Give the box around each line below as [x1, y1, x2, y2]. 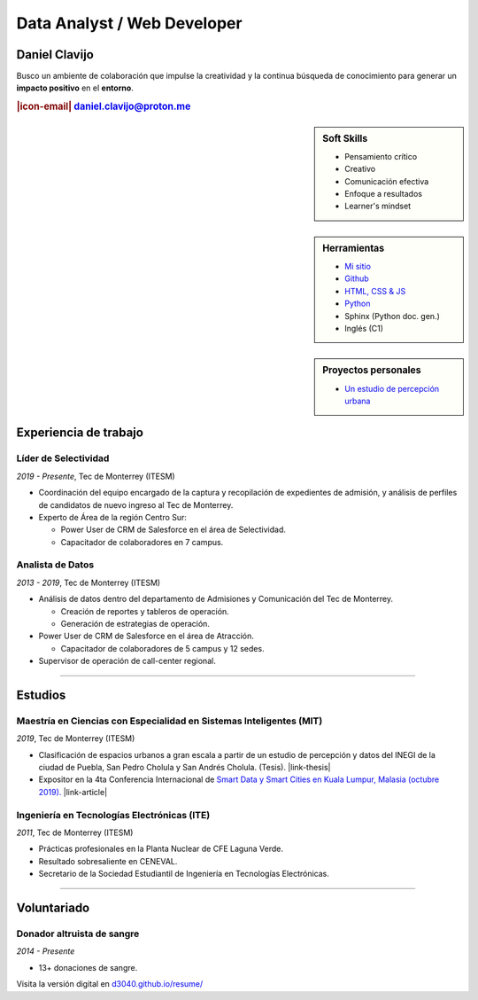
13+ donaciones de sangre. [38, 962, 138, 973]
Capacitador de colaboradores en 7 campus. [60, 536, 224, 547]
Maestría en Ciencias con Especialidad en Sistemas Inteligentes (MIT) [16, 715, 323, 727]
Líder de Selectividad [16, 452, 110, 465]
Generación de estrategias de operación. [60, 618, 210, 629]
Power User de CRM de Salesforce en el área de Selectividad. [60, 524, 287, 535]
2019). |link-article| [38, 786, 108, 797]
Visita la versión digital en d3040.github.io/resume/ [16, 979, 204, 989]
